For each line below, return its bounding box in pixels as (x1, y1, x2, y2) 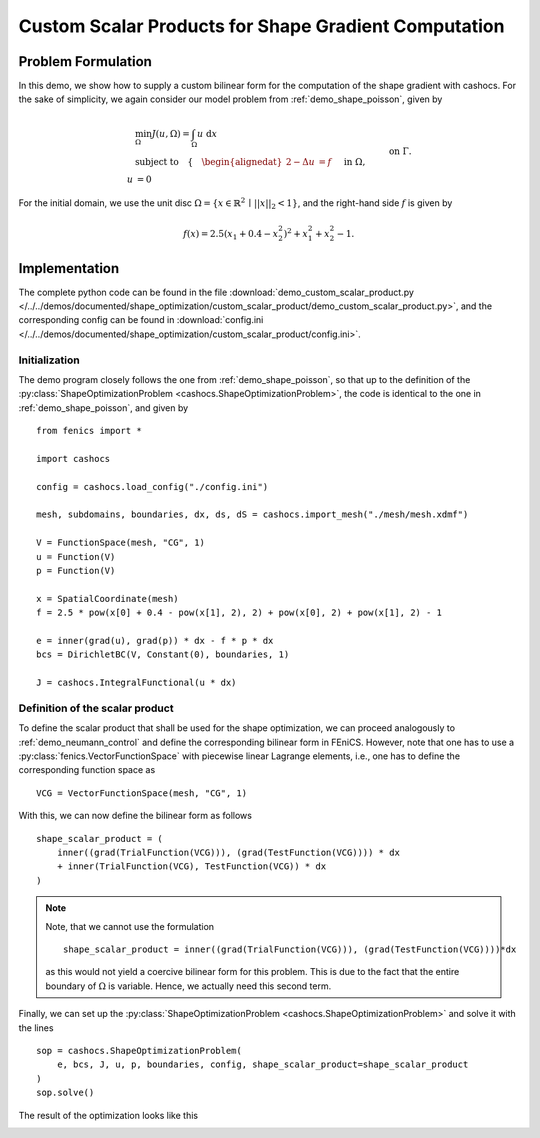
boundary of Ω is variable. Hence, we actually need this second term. (45, 980, 332, 992)
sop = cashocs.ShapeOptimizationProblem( (36, 1045, 242, 1056)
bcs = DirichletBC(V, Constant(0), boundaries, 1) (36, 649, 290, 660)
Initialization (18, 353, 80, 367)
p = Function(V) (36, 565, 116, 577)
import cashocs (36, 453, 111, 464)
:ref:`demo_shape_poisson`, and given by (18, 401, 189, 414)
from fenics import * (36, 425, 142, 437)
